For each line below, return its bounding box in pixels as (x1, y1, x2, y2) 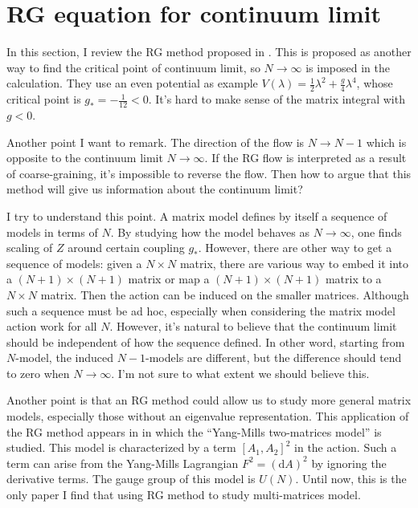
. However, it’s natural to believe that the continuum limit (109, 318, 397, 335)
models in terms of (6, 223, 98, 240)
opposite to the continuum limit (6, 149, 163, 166)
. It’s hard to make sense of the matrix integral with (148, 91, 405, 108)
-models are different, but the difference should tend (145, 349, 402, 366)
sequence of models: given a (6, 254, 142, 271)
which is (366, 133, 407, 150)
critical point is (6, 91, 81, 108)
